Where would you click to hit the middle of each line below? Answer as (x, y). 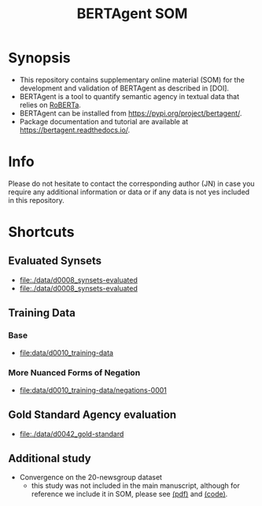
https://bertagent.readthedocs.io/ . (75, 130)
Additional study (50, 458)
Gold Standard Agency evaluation (92, 415)
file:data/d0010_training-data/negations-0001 (93, 390)
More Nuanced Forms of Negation (74, 373)
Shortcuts (41, 232)
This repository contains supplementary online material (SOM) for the (132, 79)
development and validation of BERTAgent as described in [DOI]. (124, 88)
